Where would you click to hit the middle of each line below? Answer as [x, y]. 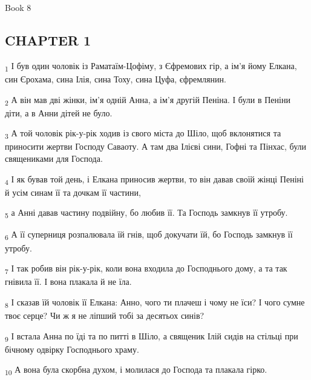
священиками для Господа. [54, 158]
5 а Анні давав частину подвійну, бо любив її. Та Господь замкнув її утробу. [146, 213]
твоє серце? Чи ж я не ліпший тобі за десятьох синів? [105, 315]
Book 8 [18, 7]
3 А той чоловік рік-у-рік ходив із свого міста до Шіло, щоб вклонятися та [143, 134]
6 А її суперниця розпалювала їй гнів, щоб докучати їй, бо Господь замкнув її [149, 235]
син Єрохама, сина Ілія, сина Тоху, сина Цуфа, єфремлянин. [116, 78]
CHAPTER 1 [48, 40]
